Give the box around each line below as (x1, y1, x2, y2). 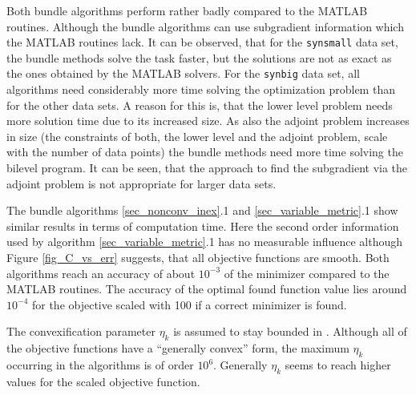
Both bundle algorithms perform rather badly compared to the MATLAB (6, 2, 368, 18)
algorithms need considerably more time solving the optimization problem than (6, 81, 395, 98)
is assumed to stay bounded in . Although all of (173, 323, 407, 340)
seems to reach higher (285, 357, 391, 373)
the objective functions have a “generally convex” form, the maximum (6, 340, 349, 357)
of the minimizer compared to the (224, 264, 390, 281)
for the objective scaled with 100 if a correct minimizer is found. (31, 296, 347, 312)
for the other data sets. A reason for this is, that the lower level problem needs (6, 96, 393, 113)
